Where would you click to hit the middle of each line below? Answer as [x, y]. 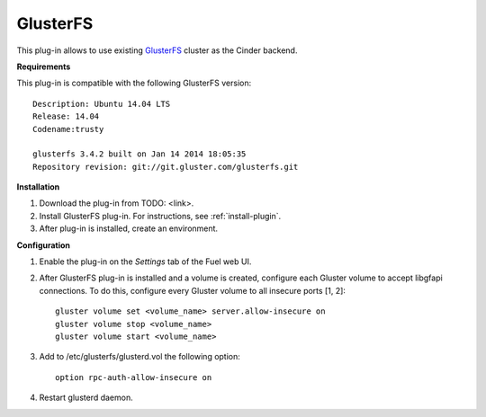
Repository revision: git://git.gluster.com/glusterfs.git [166, 167]
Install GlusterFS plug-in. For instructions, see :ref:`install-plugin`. [160, 216]
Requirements [44, 67]
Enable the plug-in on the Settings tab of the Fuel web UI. [145, 262]
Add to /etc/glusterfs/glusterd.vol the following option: [139, 357]
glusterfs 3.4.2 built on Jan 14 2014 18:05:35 [139, 154]
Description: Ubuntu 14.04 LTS [102, 104]
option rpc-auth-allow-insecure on [134, 377]
